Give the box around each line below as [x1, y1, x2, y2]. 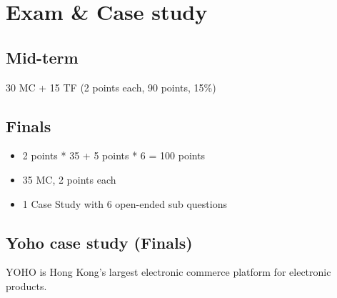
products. [6, 278, 47, 293]
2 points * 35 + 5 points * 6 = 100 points [22, 148, 206, 163]
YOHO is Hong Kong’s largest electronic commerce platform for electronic [6, 264, 331, 279]
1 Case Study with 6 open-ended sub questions [22, 196, 227, 211]
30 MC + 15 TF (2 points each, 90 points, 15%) [6, 79, 216, 94]
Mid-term [6, 46, 79, 68]
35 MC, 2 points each [22, 172, 116, 187]
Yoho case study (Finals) [6, 231, 193, 253]
